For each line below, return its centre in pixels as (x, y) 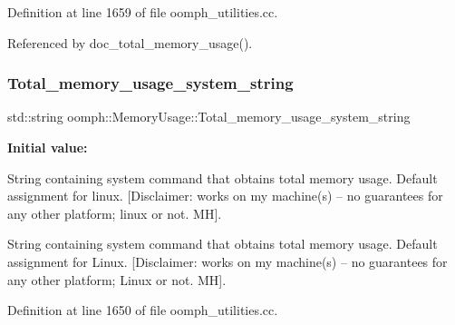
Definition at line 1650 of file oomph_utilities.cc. (143, 310)
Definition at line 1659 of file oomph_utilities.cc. (143, 12)
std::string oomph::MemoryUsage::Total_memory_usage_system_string (209, 117)
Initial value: (48, 147)
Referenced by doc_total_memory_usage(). (130, 42)
